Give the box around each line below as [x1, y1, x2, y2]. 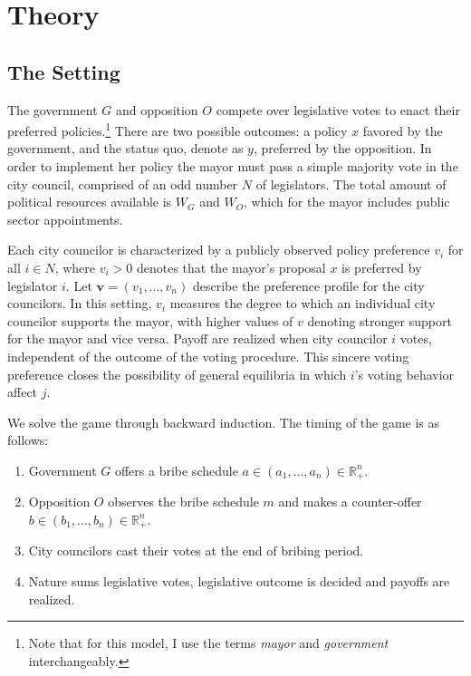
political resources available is [7, 192, 172, 211]
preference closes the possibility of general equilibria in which [7, 364, 347, 383]
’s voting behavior [354, 364, 455, 383]
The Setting [7, 57, 120, 85]
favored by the [362, 121, 443, 140]
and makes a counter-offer [278, 492, 422, 511]
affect [7, 382, 38, 401]
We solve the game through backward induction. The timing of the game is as [7, 412, 440, 431]
